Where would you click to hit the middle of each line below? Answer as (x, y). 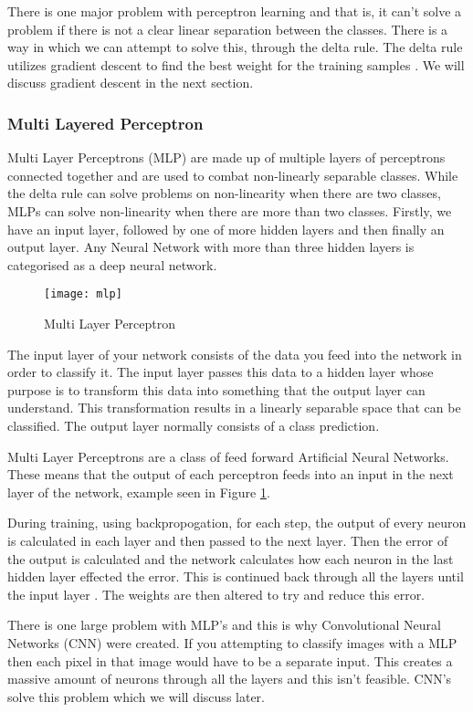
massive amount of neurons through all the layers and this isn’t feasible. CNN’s (230, 679)
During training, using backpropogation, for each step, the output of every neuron (237, 523)
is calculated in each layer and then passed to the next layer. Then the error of (228, 540)
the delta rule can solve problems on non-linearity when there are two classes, (224, 193)
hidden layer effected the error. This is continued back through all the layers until (236, 576)
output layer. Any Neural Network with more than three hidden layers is (211, 247)
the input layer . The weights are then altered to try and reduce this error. (216, 594)
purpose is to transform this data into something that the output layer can (216, 389)
